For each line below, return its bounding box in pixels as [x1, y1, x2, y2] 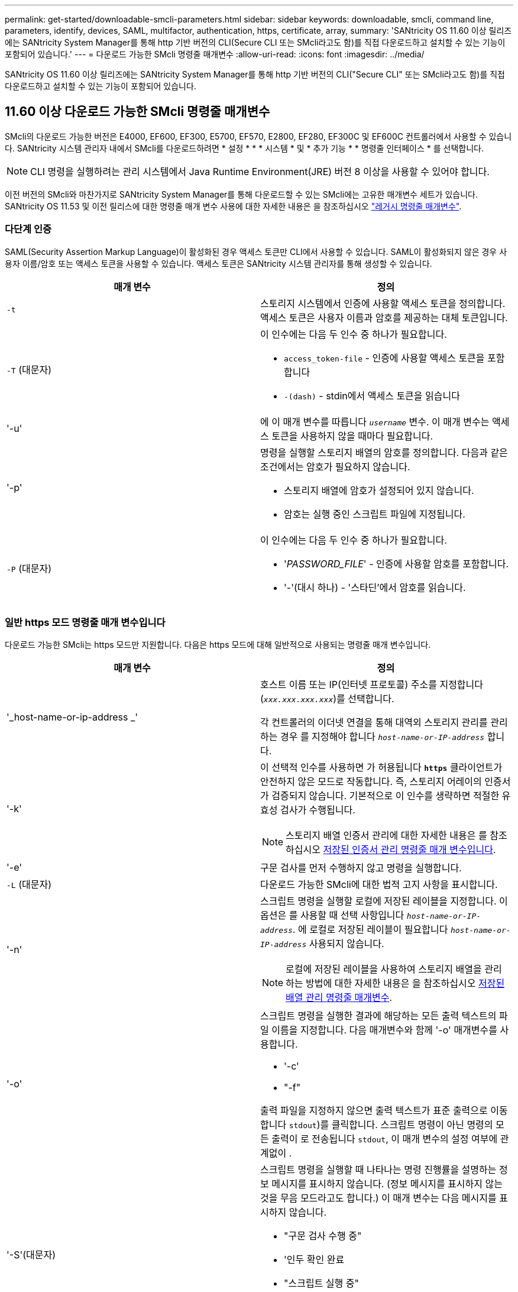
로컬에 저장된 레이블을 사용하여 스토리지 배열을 [286, 963, 482, 976]
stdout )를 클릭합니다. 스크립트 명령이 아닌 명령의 [289, 1119, 493, 1131]
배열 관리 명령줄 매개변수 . [286, 991, 393, 1004]
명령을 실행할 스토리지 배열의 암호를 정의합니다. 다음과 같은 [260, 446, 508, 458]
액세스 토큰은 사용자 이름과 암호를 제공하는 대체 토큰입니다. [260, 311, 508, 324]
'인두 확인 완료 [284, 1254, 345, 1266]
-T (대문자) [7, 363, 51, 376]
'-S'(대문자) [7, 1249, 56, 1261]
